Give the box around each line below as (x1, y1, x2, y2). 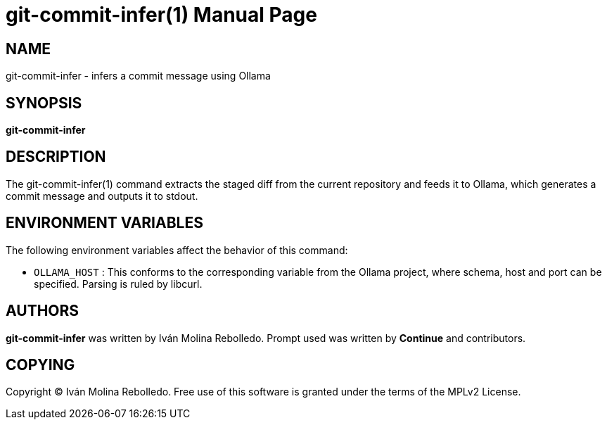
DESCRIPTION (6, 148, 106, 166)
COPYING (6, 355, 75, 374)
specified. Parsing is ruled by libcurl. (34, 277, 203, 290)
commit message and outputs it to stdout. (6, 189, 198, 202)
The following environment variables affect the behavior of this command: (6, 243, 348, 256)
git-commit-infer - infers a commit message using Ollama (6, 70, 271, 82)
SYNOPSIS (6, 94, 82, 112)
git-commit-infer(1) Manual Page (6, 3, 317, 27)
